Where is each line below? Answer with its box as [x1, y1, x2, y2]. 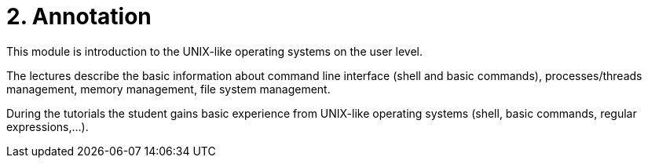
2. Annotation [6, 3, 152, 30]
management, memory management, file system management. [6, 82, 331, 96]
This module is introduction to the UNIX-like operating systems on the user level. [6, 44, 423, 58]
